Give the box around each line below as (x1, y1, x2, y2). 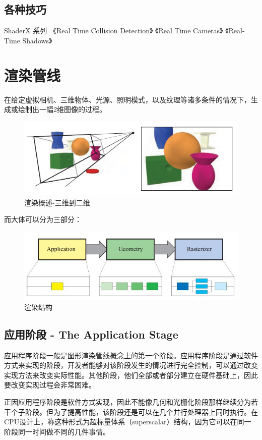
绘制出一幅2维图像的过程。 (18, 104, 106, 115)
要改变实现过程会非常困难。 (4, 379, 96, 390)
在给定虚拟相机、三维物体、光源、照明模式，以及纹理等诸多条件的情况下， (4, 94, 251, 104)
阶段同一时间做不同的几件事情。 (4, 426, 110, 436)
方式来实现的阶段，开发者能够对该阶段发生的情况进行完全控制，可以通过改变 (4, 360, 258, 370)
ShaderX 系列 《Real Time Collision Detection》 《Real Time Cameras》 (4, 25, 223, 36)
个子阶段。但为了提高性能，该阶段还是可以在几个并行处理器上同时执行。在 (11, 406, 258, 417)
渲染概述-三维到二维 (24, 197, 90, 207)
